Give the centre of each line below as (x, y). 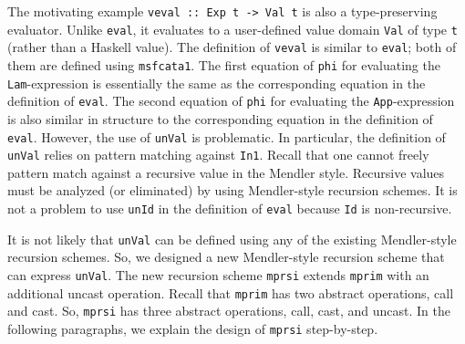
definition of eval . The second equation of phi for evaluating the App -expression (231, 101)
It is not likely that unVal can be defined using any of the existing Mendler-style (232, 239)
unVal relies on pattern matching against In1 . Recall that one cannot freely (218, 155)
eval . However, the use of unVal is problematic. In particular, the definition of (227, 136)
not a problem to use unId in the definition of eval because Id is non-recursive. (230, 208)
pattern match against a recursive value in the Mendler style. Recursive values (226, 172)
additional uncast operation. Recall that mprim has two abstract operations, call (231, 292)
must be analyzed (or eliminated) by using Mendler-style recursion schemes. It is (232, 190)
